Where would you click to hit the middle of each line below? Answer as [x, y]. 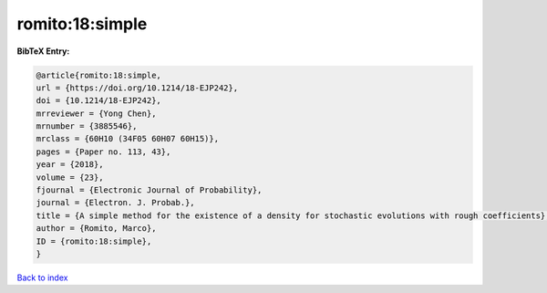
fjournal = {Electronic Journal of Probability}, [149, 190]
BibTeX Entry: [43, 51]
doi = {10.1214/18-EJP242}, [98, 101]
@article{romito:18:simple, [98, 75]
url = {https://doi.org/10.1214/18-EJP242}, [137, 88]
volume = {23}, [70, 177]
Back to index [42, 277]
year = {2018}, [70, 165]
